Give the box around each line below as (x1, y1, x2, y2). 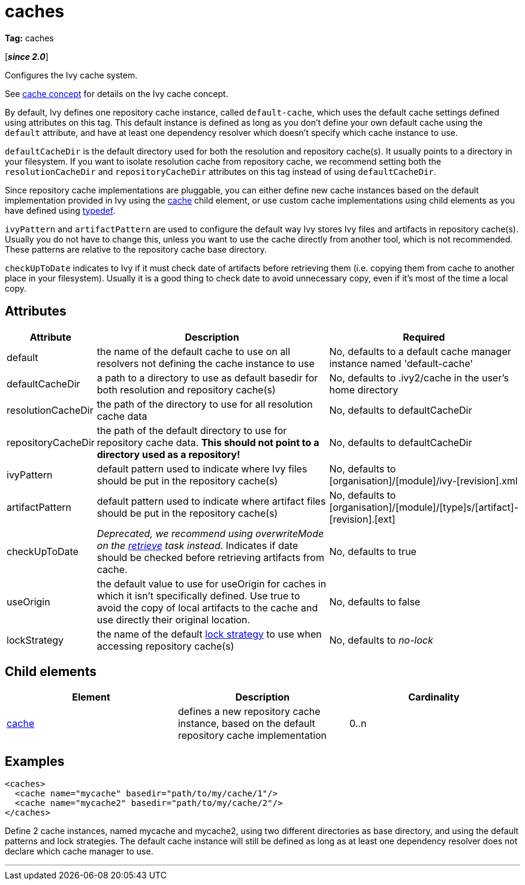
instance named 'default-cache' (329, 357, 473, 369)
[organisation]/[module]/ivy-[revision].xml (329, 474, 518, 487)
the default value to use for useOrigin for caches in (96, 577, 327, 590)
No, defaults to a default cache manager (329, 345, 511, 357)
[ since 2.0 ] (5, 51, 49, 62)
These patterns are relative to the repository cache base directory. (5, 244, 267, 254)
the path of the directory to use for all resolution (96, 398, 313, 410)
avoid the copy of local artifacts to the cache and (96, 601, 318, 614)
